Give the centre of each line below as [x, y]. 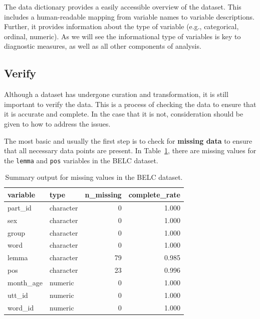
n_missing [103, 194]
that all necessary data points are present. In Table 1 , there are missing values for [130, 150]
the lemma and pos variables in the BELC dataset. [81, 160]
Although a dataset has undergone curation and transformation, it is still [116, 94]
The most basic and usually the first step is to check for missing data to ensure [128, 140]
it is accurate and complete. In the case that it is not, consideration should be [124, 114]
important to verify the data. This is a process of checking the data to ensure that [130, 104]
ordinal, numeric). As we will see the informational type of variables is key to [122, 36]
